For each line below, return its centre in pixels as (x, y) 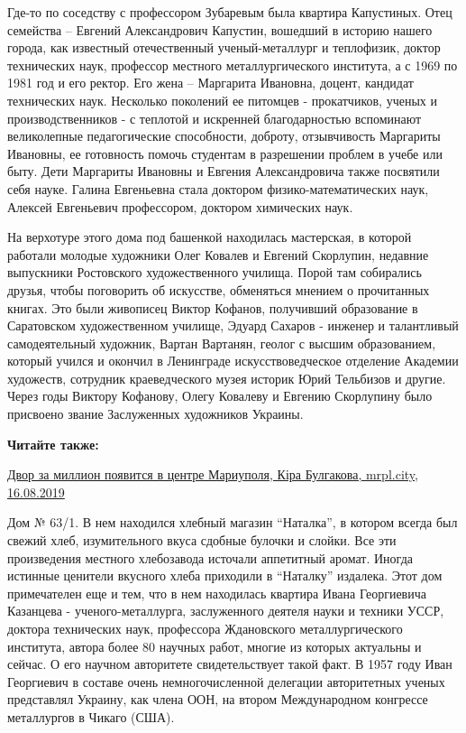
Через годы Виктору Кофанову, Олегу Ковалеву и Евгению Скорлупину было (220, 396)
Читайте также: (53, 444)
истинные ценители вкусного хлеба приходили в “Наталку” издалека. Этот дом (225, 575)
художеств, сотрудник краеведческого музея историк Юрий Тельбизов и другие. (227, 378)
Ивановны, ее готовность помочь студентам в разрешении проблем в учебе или (225, 153)
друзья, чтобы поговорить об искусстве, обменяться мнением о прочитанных (219, 289)
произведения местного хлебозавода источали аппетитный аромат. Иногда (210, 557)
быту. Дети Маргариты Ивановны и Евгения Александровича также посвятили (224, 171)
